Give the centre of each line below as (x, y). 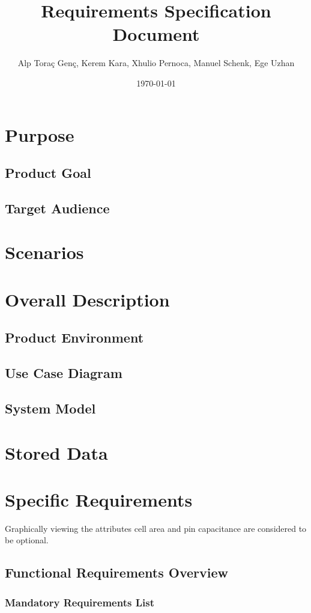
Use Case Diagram (64, 373)
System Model (50, 408)
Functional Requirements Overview (116, 572)
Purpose (40, 134)
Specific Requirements (99, 499)
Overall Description (87, 299)
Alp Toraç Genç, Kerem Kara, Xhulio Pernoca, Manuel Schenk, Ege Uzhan (156, 63)
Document (156, 34)
